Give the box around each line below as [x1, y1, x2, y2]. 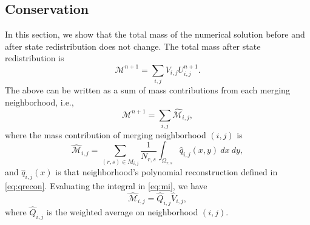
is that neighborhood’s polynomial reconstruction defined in [55, 166, 278, 178]
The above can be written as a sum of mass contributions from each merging [5, 84, 290, 96]
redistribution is [5, 52, 64, 64]
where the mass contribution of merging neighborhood [5, 128, 206, 141]
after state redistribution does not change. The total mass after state [5, 39, 261, 52]
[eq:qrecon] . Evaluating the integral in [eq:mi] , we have [5, 180, 207, 192]
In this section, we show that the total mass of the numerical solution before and [5, 28, 305, 41]
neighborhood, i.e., [5, 95, 74, 108]
